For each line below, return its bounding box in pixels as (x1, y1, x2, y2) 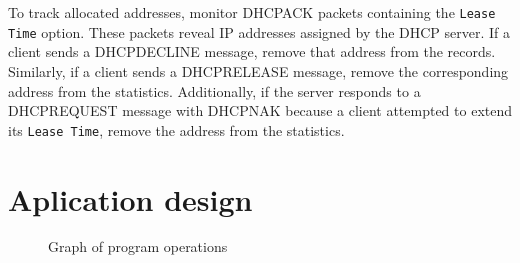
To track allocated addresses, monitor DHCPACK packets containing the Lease (8, 2, 496, 22)
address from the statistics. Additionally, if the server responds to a (8, 80, 421, 101)
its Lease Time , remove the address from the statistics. (8, 119, 345, 140)
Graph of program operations (48, 236, 228, 257)
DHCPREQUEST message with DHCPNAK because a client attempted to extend (8, 100, 512, 121)
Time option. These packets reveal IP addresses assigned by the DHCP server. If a (8, 21, 511, 42)
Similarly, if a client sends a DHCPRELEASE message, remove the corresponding (8, 60, 509, 81)
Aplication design (8, 178, 253, 219)
